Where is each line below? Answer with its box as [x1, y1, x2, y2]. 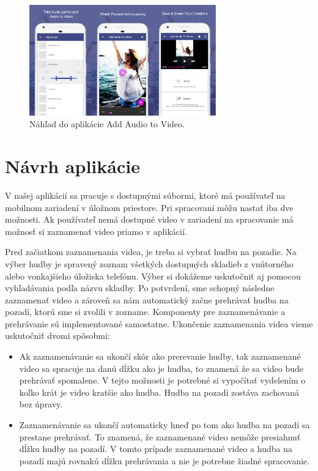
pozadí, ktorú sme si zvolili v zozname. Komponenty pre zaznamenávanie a [5, 305, 286, 318]
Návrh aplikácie [5, 154, 140, 179]
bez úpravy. [19, 398, 63, 410]
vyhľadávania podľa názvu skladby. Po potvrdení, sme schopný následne [5, 281, 275, 294]
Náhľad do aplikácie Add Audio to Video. [29, 117, 185, 130]
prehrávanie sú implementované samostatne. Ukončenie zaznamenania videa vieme [5, 317, 313, 330]
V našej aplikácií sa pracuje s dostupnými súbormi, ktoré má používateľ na [5, 188, 286, 201]
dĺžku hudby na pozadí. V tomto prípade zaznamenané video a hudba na [19, 442, 292, 455]
